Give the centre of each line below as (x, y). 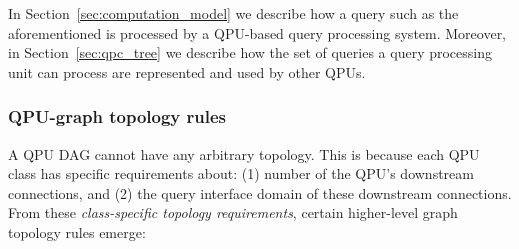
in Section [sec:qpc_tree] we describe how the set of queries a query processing (250, 52)
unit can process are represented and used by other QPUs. (187, 71)
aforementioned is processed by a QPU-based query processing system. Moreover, (257, 32)
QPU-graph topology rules (117, 116)
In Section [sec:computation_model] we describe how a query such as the (233, 13)
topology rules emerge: (77, 231)
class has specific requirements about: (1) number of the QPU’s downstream (241, 173)
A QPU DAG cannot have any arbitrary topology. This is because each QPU (244, 153)
